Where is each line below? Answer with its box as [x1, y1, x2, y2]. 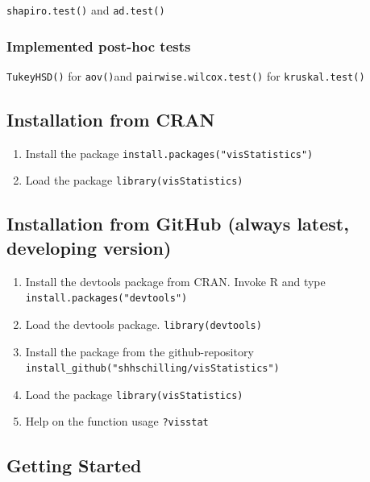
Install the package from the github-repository [25, 343, 254, 359]
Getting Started [6, 452, 142, 477]
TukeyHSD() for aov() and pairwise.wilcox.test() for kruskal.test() [6, 67, 365, 84]
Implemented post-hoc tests [6, 35, 191, 56]
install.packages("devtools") [25, 293, 188, 305]
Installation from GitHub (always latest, [6, 211, 349, 236]
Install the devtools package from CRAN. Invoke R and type [25, 272, 326, 289]
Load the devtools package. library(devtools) [25, 315, 262, 332]
